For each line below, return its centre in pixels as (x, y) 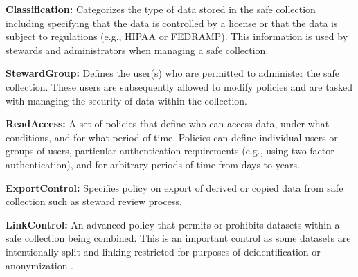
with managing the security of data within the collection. (126, 100)
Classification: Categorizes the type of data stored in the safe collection (161, 9)
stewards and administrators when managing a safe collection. (137, 50)
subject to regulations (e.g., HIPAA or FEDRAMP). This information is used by (177, 36)
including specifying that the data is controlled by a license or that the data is (172, 23)
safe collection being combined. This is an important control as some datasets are (178, 238)
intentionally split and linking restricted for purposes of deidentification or (163, 251)
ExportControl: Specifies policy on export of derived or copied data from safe (174, 187)
